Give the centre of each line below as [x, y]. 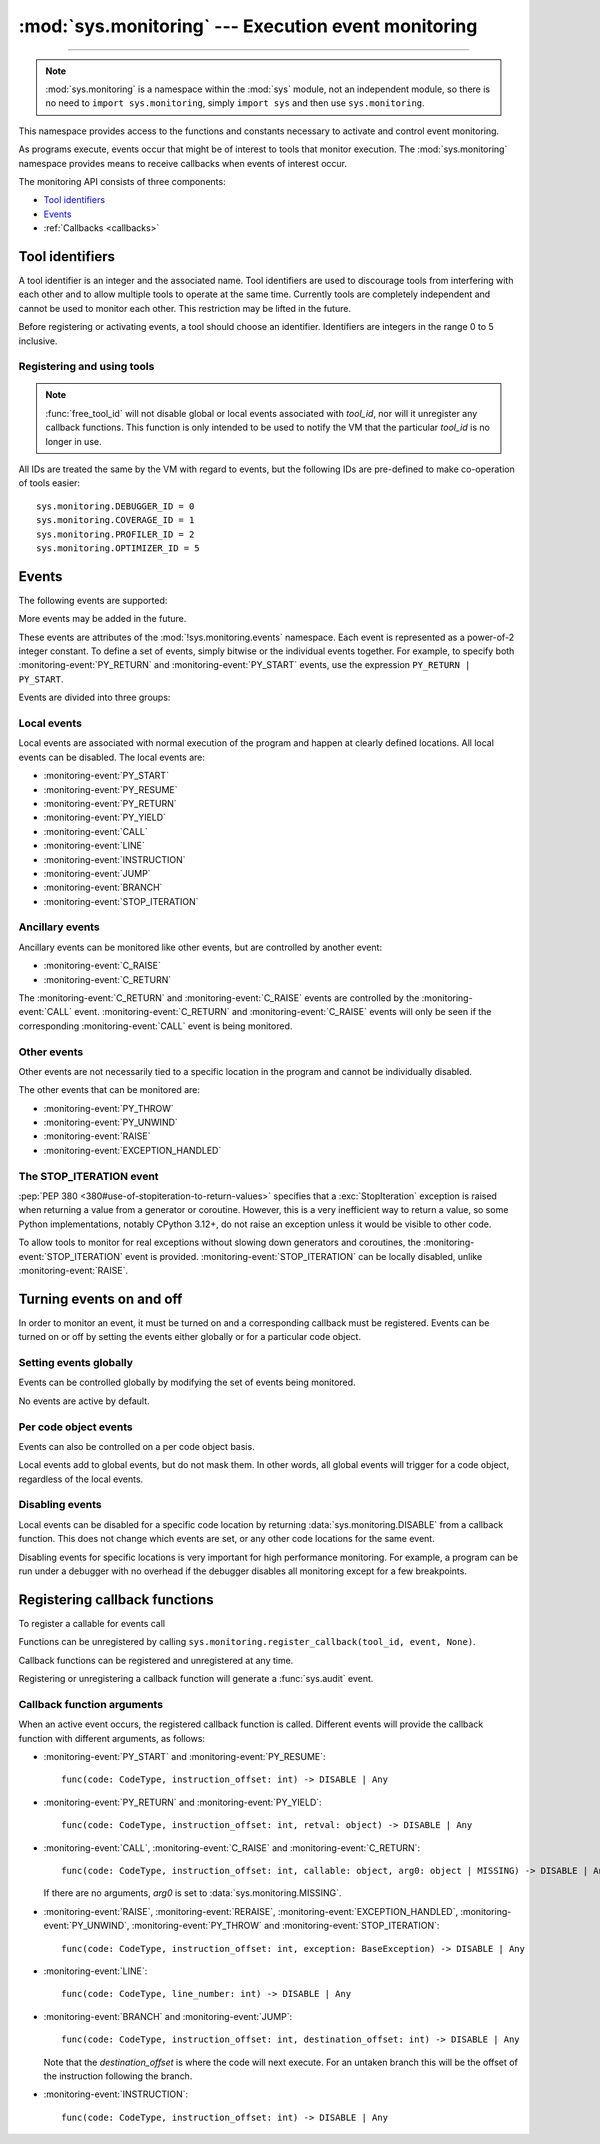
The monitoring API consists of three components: [122, 181]
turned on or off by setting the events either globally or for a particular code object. [190, 1337]
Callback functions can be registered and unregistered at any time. [156, 1660]
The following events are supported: [93, 600]
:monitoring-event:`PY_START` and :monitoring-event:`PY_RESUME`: [184, 1757]
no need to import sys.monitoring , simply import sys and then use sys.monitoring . [235, 103]
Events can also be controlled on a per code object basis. [136, 1446]
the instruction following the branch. [118, 2076]
